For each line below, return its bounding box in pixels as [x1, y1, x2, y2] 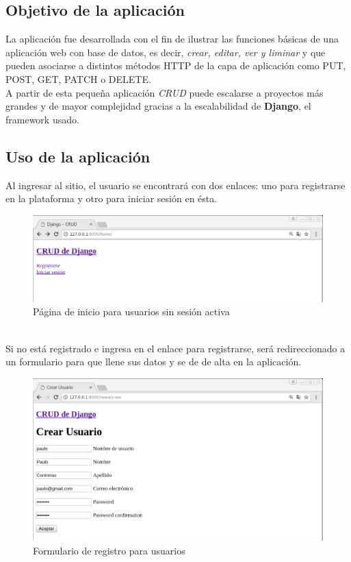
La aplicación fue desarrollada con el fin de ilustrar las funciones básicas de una [5, 32, 339, 46]
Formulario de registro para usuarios [33, 543, 185, 557]
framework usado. [5, 112, 79, 126]
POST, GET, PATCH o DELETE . [5, 71, 151, 86]
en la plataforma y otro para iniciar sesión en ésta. [5, 191, 218, 206]
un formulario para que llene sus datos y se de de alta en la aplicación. [5, 354, 302, 369]
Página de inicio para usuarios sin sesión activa [33, 304, 230, 319]
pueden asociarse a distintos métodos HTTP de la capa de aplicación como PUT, [5, 58, 346, 73]
